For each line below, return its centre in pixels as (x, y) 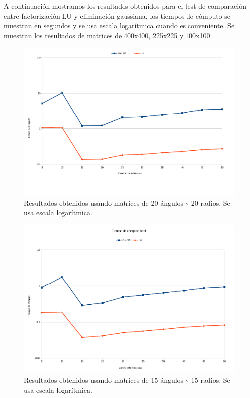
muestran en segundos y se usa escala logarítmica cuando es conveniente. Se (119, 26)
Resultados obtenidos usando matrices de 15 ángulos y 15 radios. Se (127, 380)
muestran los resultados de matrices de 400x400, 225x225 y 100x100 (107, 35)
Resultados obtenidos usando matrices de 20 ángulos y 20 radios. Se (127, 202)
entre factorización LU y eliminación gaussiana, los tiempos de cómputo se (117, 16)
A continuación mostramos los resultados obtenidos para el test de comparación (125, 6)
